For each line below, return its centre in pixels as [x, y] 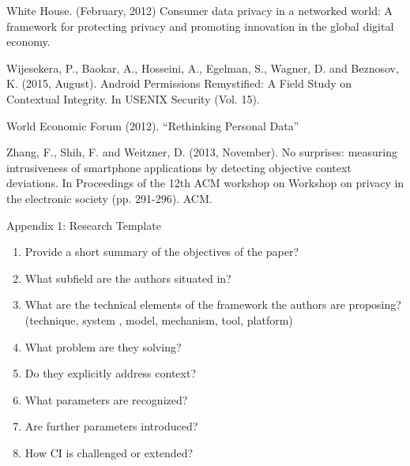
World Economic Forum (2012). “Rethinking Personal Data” [153, 125]
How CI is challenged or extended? [109, 452]
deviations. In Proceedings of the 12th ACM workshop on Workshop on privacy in [205, 183]
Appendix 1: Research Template [84, 225]
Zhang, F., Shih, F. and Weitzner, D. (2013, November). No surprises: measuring [202, 152]
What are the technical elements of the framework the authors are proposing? [213, 304]
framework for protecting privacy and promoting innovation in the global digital [200, 26]
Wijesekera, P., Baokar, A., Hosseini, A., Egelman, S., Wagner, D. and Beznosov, [203, 68]
